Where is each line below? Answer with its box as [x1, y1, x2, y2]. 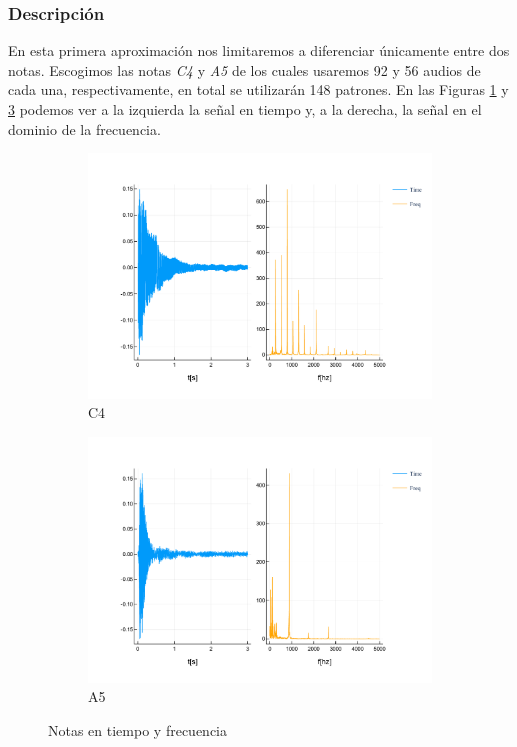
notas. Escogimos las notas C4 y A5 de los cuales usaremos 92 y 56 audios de [8, 59, 481, 80]
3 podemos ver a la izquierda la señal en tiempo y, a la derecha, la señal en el [8, 99, 482, 119]
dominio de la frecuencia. [8, 118, 161, 139]
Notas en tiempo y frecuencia [48, 719, 227, 740]
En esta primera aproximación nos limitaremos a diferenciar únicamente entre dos [8, 40, 510, 61]
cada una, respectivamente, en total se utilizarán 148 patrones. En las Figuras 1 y [8, 79, 509, 100]
